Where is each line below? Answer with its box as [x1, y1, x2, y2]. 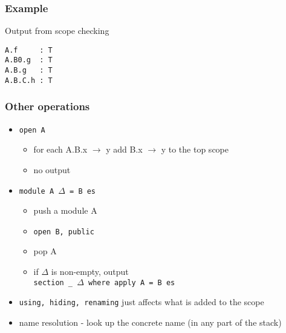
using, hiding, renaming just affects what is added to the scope [19, 295, 264, 308]
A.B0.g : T [5, 56, 53, 65]
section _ [33, 278, 73, 287]
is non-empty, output [51, 265, 129, 277]
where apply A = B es [88, 278, 175, 287]
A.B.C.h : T [5, 76, 53, 85]
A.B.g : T [5, 66, 53, 75]
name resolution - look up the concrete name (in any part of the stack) [19, 315, 282, 328]
